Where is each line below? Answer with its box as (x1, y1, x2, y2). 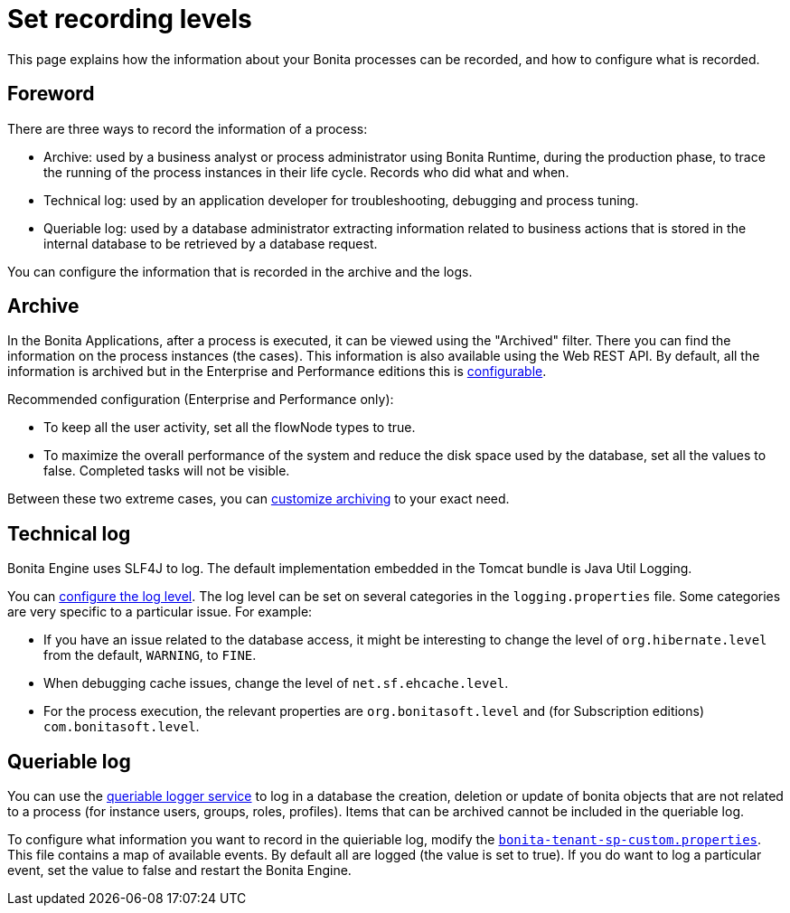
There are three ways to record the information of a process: (7, 120, 368, 136)
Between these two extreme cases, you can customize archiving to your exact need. (7, 491, 510, 507)
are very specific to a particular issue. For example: (7, 604, 313, 620)
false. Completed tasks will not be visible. (43, 463, 290, 479)
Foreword (7, 82, 95, 106)
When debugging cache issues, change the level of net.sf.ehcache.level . (43, 675, 509, 692)
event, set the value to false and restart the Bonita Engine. (7, 862, 352, 879)
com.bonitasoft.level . (43, 719, 200, 735)
